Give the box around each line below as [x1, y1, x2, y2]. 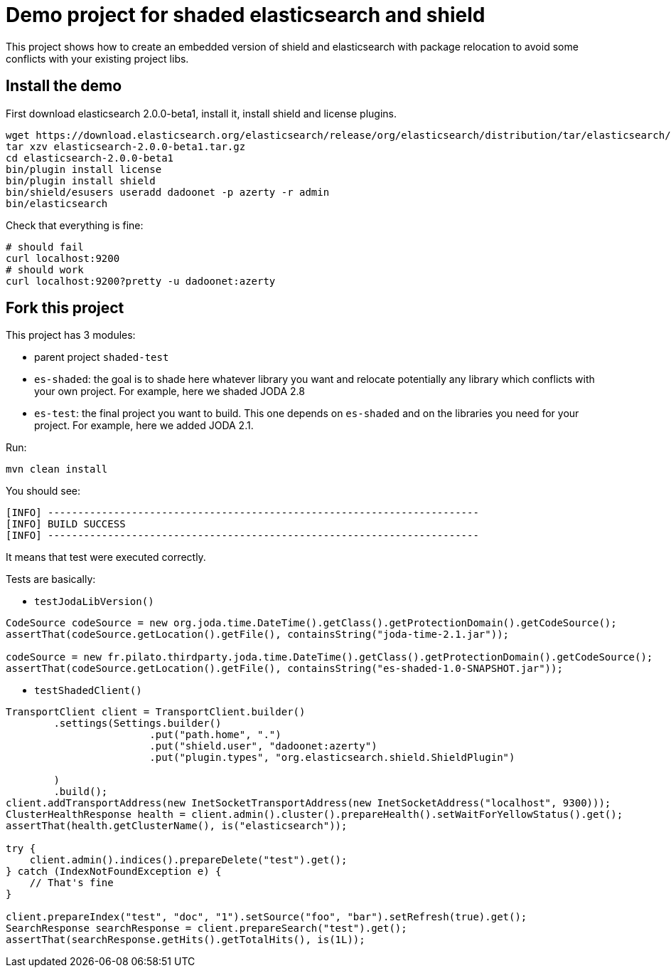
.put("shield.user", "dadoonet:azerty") [149, 740, 377, 752]
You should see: [6, 485, 81, 498]
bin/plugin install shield [6, 174, 156, 186]
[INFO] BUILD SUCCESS [6, 518, 126, 530]
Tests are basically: [6, 573, 96, 586]
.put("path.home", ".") [149, 729, 281, 741]
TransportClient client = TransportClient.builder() [6, 706, 306, 718]
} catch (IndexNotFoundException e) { [6, 866, 222, 878]
